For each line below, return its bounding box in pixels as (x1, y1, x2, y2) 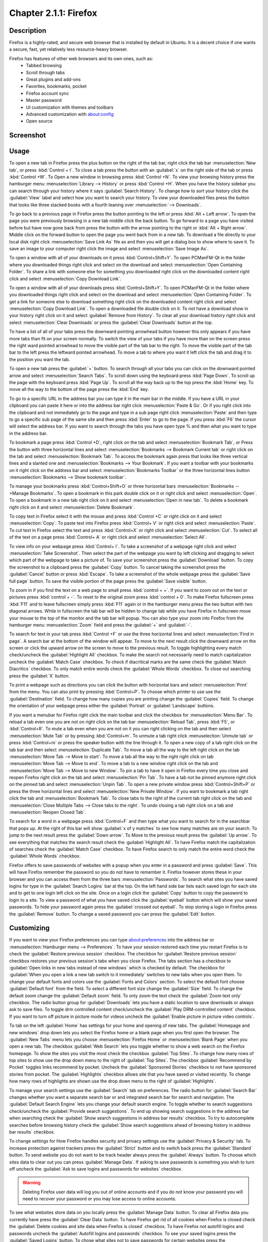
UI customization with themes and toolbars (26, 104, 114, 110)
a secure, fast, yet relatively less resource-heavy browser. (9, 46, 128, 52)
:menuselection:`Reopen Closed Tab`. (9, 809, 86, 815)
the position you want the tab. (9, 356, 70, 362)
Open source (26, 118, 53, 124)
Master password (26, 97, 62, 103)
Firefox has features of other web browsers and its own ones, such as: (9, 55, 153, 62)
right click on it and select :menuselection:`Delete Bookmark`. (9, 504, 135, 510)
